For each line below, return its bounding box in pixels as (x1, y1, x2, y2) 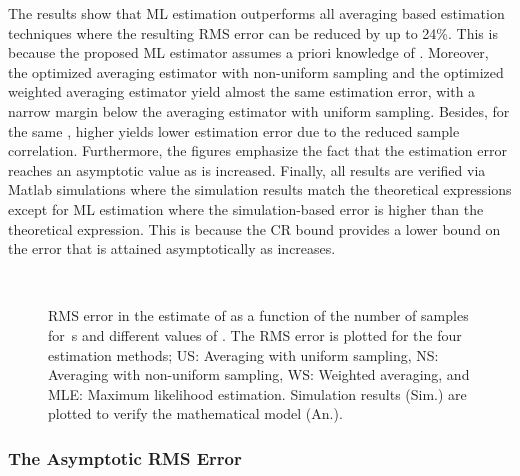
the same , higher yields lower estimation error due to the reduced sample (8, 120, 460, 141)
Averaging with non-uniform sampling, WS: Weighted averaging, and (48, 364, 470, 385)
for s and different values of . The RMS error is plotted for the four (48, 324, 462, 345)
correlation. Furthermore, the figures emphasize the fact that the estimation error (8, 140, 507, 161)
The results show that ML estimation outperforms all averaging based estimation (8, 3, 505, 23)
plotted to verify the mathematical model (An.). (48, 403, 343, 424)
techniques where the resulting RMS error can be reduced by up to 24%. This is (8, 22, 498, 43)
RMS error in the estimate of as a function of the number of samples (48, 305, 469, 326)
